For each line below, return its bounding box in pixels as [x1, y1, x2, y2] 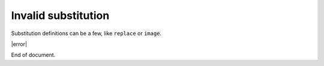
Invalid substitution [11, 9, 110, 22]
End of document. [11, 51, 56, 59]
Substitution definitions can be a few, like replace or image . [11, 30, 162, 37]
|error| [11, 40, 27, 48]
